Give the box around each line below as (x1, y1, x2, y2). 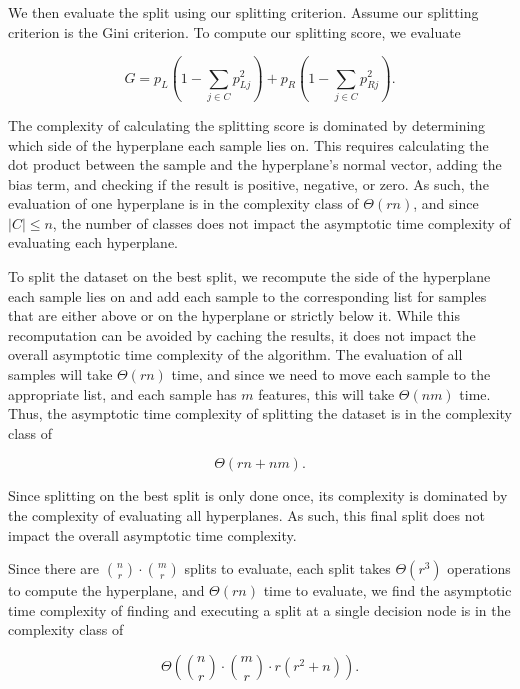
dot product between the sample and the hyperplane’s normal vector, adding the (8, 154, 502, 175)
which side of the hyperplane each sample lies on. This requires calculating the (8, 134, 489, 155)
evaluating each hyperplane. (8, 232, 179, 253)
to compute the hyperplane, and (8, 580, 205, 601)
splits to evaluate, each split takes (184, 558, 391, 579)
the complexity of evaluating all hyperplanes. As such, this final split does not (8, 505, 485, 525)
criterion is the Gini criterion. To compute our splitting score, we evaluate (8, 21, 461, 42)
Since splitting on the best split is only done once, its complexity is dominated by (8, 485, 508, 506)
